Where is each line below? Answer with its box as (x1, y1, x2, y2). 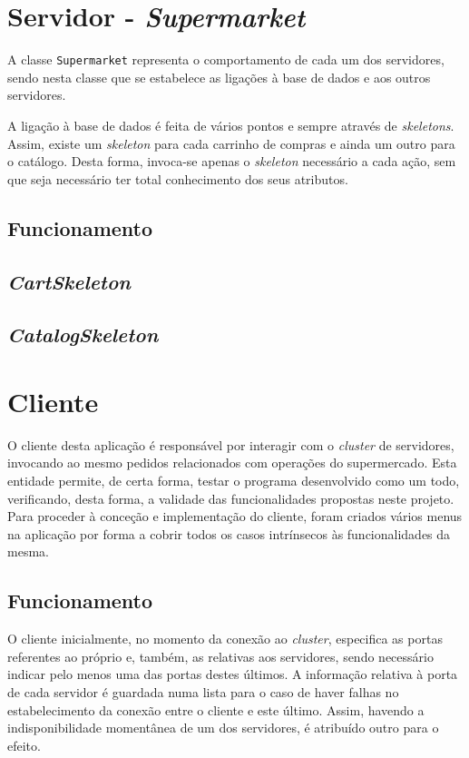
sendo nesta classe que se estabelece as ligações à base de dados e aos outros (7, 67, 431, 86)
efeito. (7, 735, 41, 754)
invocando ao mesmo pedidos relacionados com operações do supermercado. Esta (7, 453, 457, 472)
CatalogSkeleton (7, 320, 159, 349)
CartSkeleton (7, 267, 131, 295)
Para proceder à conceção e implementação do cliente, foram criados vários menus (7, 507, 463, 526)
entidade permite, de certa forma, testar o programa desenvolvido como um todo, (7, 471, 460, 489)
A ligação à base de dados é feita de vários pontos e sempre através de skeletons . (7, 115, 454, 134)
